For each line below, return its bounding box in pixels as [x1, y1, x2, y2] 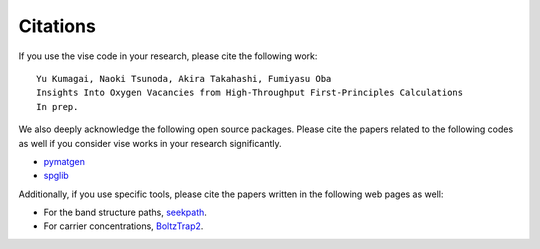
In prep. [36, 101, 79, 112]
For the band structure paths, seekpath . [43, 206, 207, 219]
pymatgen [43, 155, 85, 167]
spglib [43, 170, 69, 182]
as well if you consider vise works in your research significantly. [18, 137, 282, 149]
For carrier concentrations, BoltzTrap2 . [43, 220, 204, 232]
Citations [18, 15, 97, 37]
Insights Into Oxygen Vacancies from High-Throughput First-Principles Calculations [36, 87, 464, 99]
